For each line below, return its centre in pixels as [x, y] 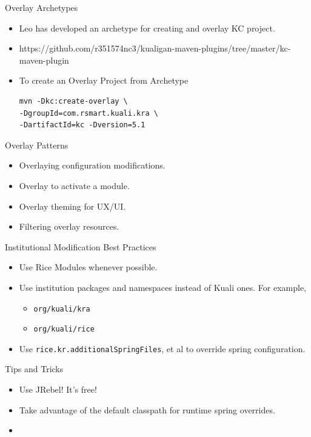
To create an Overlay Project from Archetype [104, 80]
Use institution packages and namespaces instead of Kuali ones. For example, [163, 287]
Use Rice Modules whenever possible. [88, 267]
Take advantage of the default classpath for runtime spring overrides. [147, 409]
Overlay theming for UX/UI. [72, 206]
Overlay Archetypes [42, 7]
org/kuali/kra [62, 309]
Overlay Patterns [37, 145]
